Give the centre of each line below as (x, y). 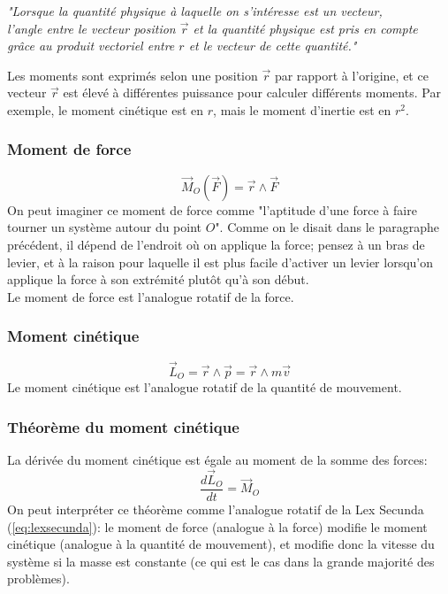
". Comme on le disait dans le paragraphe (327, 227)
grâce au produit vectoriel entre (91, 46)
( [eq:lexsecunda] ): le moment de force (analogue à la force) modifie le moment (217, 526)
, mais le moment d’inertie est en (302, 109)
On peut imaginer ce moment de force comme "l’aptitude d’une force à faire (212, 209)
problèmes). (38, 579)
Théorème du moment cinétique (123, 426)
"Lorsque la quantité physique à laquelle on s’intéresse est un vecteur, (195, 11)
